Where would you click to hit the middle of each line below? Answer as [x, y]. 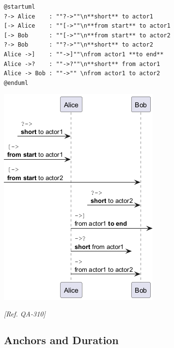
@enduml [16, 83]
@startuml [20, 7]
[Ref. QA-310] [25, 313]
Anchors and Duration [61, 340]
